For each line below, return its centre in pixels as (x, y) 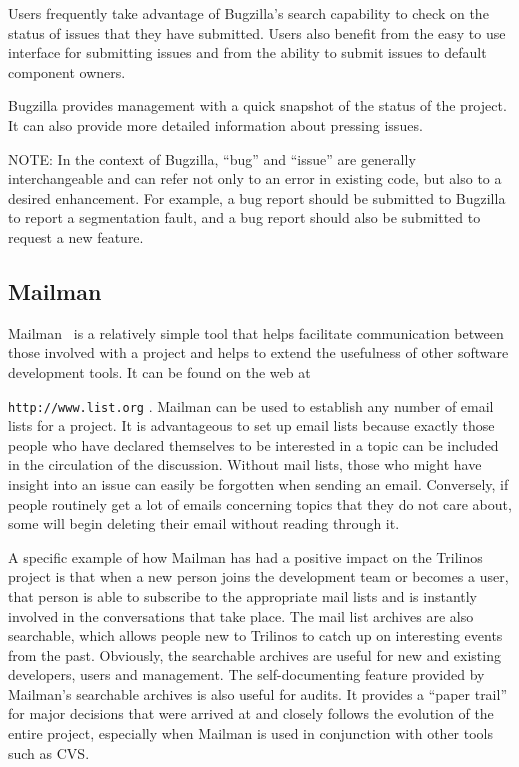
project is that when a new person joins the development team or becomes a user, (258, 576)
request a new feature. (76, 236)
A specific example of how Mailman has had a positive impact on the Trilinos (245, 556)
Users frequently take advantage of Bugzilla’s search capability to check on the (248, 13)
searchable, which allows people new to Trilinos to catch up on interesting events (255, 635)
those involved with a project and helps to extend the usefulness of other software (258, 352)
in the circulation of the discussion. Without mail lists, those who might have (245, 464)
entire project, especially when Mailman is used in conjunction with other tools (251, 733)
